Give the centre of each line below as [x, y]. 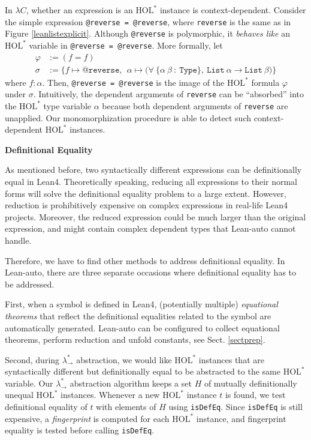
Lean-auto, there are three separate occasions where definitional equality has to [151, 272]
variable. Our [29, 383]
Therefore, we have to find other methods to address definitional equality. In [145, 260]
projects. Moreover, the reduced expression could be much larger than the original [155, 216]
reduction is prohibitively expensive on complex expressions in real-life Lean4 [147, 205]
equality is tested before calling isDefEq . [80, 430]
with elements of [126, 407]
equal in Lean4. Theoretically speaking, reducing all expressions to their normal [151, 181]
